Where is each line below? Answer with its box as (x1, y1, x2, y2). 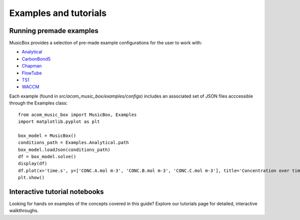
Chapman (21, 63, 42, 69)
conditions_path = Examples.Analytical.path (18, 140, 129, 145)
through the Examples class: (9, 100, 68, 106)
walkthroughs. (9, 207, 39, 213)
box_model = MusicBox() (18, 132, 76, 138)
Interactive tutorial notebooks (9, 187, 104, 196)
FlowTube (21, 70, 42, 76)
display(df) (18, 160, 47, 166)
